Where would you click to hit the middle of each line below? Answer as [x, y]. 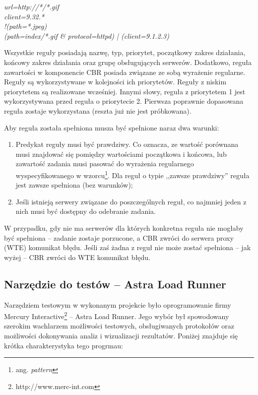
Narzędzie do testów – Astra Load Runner [115, 284]
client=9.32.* [24, 16]
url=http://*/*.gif [32, 6]
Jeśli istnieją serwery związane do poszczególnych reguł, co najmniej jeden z [131, 201]
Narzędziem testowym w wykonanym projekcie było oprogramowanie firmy [118, 304]
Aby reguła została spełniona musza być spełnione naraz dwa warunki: [112, 127]
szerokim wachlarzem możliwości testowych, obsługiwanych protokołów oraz [119, 326]
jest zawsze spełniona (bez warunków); [74, 185]
